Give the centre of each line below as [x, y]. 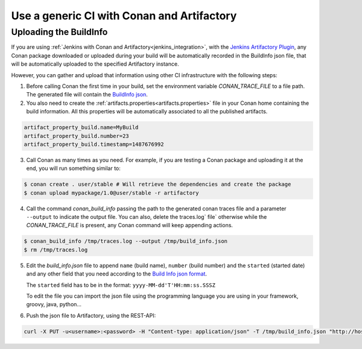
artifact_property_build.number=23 [76, 136]
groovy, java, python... [54, 304]
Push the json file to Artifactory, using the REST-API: [91, 315]
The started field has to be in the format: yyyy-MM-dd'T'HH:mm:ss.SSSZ [121, 285]
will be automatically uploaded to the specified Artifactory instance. [95, 64]
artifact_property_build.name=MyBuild [81, 127]
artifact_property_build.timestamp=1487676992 [94, 144]
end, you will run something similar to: [73, 168]
